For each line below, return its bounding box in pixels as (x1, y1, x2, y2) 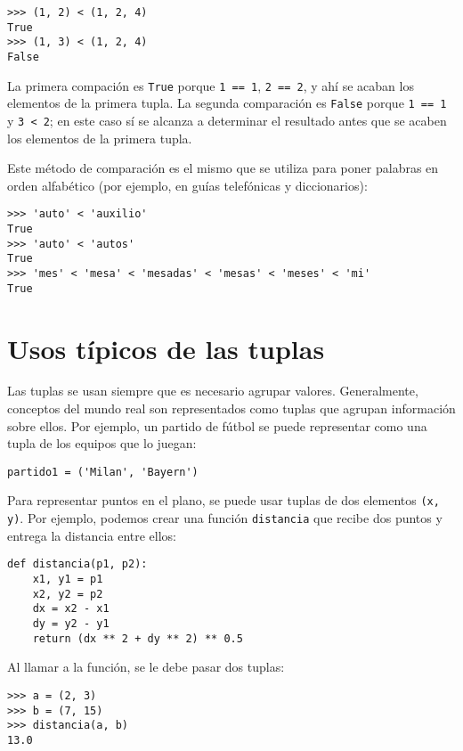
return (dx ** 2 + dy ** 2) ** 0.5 (32, 632, 243, 645)
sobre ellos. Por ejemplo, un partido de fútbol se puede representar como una (7, 416, 427, 435)
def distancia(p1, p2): (7, 558, 148, 571)
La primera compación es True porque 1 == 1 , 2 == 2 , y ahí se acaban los (7, 76, 414, 94)
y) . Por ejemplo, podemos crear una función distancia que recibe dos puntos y (7, 509, 443, 527)
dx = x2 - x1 (32, 602, 110, 616)
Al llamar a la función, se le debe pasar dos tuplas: (7, 657, 285, 676)
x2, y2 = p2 (32, 587, 103, 600)
